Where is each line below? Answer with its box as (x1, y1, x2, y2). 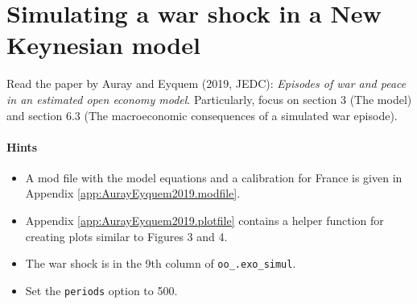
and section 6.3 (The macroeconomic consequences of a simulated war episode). (6, 106, 398, 123)
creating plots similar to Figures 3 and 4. (25, 227, 228, 244)
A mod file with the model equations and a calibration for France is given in (25, 169, 403, 185)
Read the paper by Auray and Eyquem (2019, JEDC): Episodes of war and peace (6, 75, 407, 92)
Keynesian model (6, 28, 200, 61)
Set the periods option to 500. (25, 281, 178, 298)
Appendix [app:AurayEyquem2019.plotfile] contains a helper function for (25, 212, 384, 229)
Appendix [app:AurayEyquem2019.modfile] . (25, 185, 241, 202)
